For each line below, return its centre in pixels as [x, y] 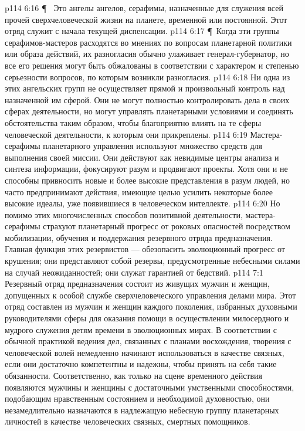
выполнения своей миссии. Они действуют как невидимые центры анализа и [142, 157]
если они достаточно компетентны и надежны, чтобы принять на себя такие [141, 364]
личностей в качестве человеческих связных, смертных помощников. [128, 421]
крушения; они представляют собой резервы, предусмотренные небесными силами [152, 261]
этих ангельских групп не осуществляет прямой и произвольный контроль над [145, 88]
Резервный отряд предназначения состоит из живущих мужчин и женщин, [137, 284]
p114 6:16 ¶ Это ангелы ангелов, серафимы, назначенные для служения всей [144, 8]
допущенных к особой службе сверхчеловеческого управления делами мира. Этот [150, 295]
